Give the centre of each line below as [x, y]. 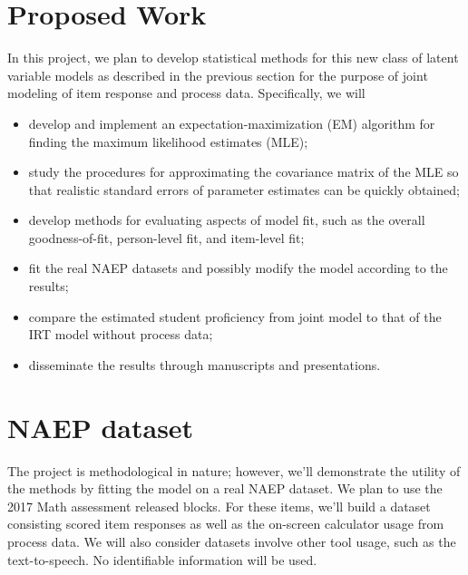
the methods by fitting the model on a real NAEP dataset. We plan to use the [225, 488]
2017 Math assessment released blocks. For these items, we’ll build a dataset [219, 506]
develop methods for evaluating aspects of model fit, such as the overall [227, 220]
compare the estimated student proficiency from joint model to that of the [235, 316]
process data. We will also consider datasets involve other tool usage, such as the [232, 541]
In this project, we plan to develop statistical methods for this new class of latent [233, 58]
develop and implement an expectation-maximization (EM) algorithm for [232, 123]
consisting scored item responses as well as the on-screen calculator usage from [226, 524]
